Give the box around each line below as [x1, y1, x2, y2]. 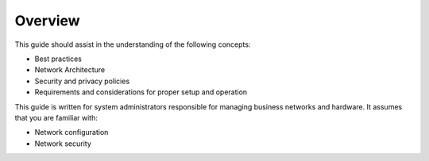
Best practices [34, 54, 83, 63]
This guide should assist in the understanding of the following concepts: [14, 40, 251, 49]
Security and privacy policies [34, 76, 130, 86]
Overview [14, 12, 80, 29]
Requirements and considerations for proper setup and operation [34, 87, 248, 97]
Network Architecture [34, 65, 106, 75]
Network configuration [34, 128, 109, 137]
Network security [34, 139, 91, 148]
